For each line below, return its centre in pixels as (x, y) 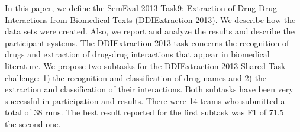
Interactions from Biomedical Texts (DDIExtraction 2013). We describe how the (150, 19)
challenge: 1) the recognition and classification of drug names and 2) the (136, 77)
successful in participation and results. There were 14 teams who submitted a (145, 100)
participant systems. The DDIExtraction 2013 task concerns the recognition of (147, 42)
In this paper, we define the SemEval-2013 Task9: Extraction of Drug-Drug (141, 8)
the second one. (33, 123)
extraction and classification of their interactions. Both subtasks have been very (149, 89)
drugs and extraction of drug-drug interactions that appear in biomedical (137, 54)
